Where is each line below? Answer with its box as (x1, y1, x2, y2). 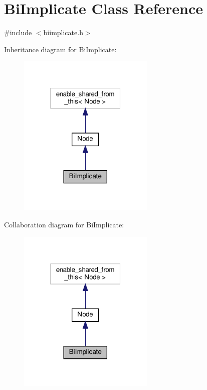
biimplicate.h (43, 27, 83, 38)
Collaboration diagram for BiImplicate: (4, 219, 124, 229)
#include (4, 27, 32, 38)
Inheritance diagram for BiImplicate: (4, 44, 117, 54)
